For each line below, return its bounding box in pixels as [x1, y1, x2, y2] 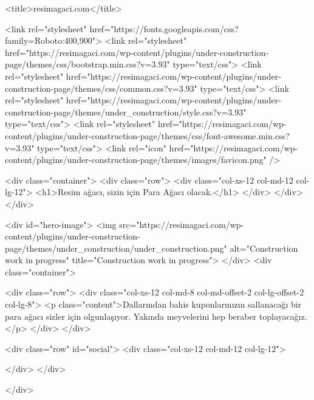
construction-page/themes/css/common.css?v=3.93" [5, 81, 197, 94]
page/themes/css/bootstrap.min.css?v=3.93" [5, 58, 170, 71]
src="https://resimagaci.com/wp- [119, 218, 244, 230]
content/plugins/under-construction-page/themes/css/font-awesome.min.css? [5, 129, 290, 142]
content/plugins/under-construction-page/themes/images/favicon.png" [5, 153, 267, 166]
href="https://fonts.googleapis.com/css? [89, 22, 239, 35]
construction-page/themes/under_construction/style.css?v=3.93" [5, 105, 247, 118]
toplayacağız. [259, 309, 307, 322]
